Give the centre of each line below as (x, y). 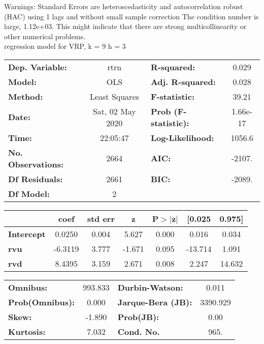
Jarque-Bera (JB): (155, 302)
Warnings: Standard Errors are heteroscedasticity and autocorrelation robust (124, 6)
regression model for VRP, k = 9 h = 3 (65, 46)
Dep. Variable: (38, 67)
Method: (26, 96)
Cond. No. (139, 331)
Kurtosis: (27, 331)
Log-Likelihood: (182, 137)
